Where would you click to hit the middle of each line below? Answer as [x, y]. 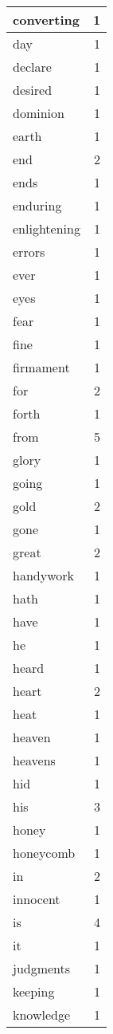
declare [32, 67]
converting [46, 20]
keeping [34, 991]
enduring [37, 205]
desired [33, 90]
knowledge [42, 1014]
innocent [37, 899]
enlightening [47, 228]
